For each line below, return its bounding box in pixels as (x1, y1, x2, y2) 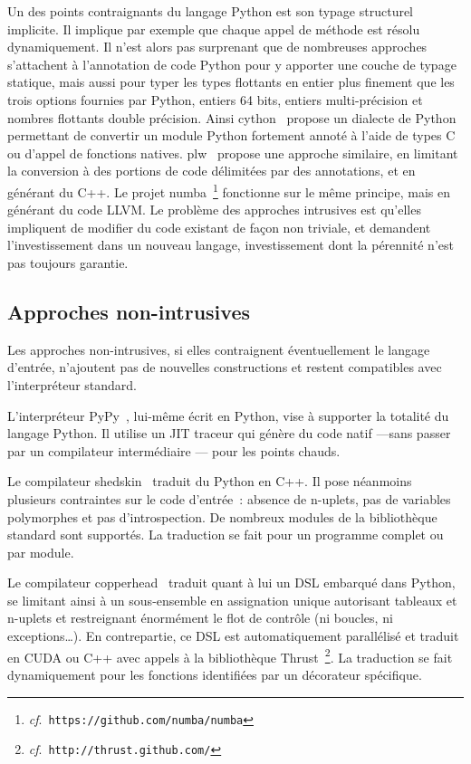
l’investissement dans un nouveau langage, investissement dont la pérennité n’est (7, 235, 454, 254)
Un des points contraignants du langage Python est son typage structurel (7, 2, 414, 20)
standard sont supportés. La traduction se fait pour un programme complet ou (7, 525, 444, 544)
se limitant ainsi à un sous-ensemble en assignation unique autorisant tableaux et (7, 590, 457, 609)
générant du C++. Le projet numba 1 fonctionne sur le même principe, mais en (7, 179, 450, 201)
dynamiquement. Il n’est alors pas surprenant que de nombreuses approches (7, 37, 428, 56)
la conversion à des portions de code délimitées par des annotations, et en (7, 161, 416, 180)
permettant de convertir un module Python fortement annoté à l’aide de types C (7, 126, 456, 145)
